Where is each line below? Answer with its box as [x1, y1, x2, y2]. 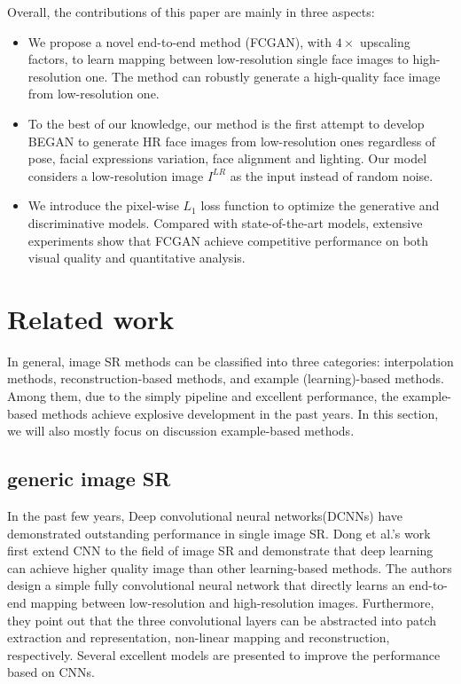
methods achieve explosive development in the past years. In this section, [41, 404, 439, 422]
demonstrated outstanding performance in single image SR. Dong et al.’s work [7, 523, 431, 542]
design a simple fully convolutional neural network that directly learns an [7, 576, 405, 594]
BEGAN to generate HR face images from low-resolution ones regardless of [27, 131, 436, 150]
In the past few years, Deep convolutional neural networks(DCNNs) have [7, 507, 403, 525]
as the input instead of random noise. [230, 166, 434, 185]
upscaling [359, 32, 410, 51]
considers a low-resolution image [27, 166, 204, 185]
